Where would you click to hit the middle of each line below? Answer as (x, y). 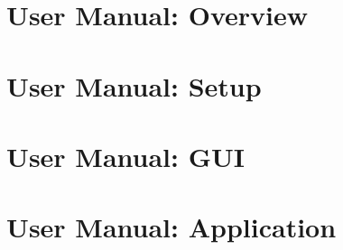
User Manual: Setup (134, 85)
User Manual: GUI (126, 156)
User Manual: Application (171, 227)
